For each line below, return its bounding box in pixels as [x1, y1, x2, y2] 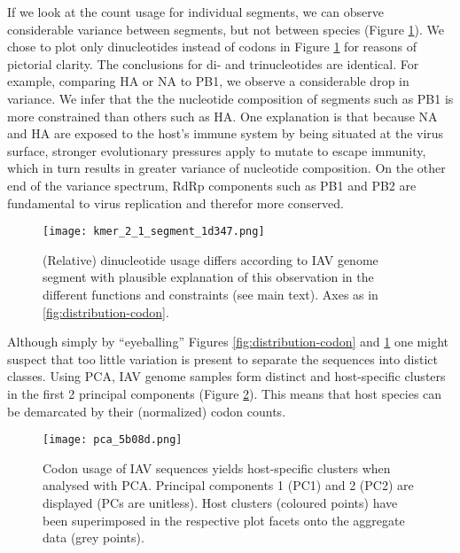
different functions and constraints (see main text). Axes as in [43, 284, 378, 303]
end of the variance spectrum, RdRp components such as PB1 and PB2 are [7, 175, 417, 194]
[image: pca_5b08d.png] [43, 433, 183, 447]
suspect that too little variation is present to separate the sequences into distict [7, 349, 439, 368]
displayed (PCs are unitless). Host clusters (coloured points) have [43, 493, 398, 511]
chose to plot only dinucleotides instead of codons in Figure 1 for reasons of [7, 37, 417, 56]
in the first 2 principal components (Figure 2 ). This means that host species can [7, 384, 442, 402]
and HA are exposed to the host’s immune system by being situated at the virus [7, 124, 444, 143]
